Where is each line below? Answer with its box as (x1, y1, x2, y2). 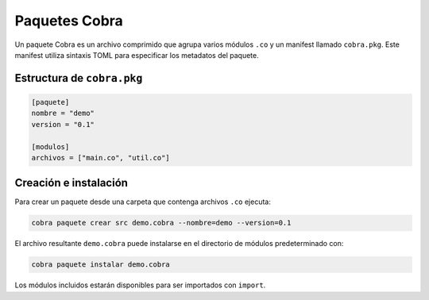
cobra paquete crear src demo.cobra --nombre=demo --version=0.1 (31, 218, 292, 228)
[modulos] (31, 142, 70, 151)
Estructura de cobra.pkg (14, 71, 143, 85)
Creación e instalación (14, 176, 129, 190)
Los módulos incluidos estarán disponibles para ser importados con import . (14, 280, 266, 290)
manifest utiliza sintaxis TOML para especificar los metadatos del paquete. (14, 50, 259, 60)
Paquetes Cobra (14, 12, 123, 29)
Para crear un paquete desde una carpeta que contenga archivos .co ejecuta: (14, 197, 272, 206)
